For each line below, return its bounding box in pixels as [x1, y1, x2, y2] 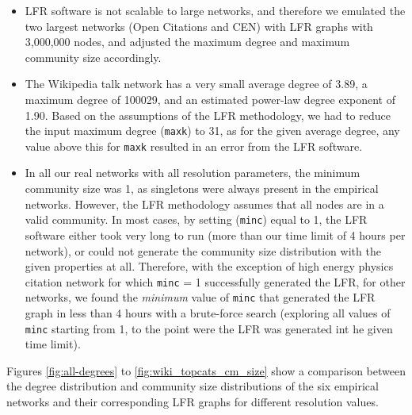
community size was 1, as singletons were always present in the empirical [25, 180, 379, 197]
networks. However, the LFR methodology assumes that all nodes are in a [25, 195, 384, 212]
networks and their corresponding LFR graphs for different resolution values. [6, 394, 379, 410]
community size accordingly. [25, 48, 162, 65]
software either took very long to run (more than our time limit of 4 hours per [25, 226, 406, 243]
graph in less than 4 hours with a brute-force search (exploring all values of [25, 305, 391, 321]
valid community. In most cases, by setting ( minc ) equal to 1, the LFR [25, 211, 368, 228]
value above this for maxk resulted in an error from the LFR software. [25, 137, 363, 154]
